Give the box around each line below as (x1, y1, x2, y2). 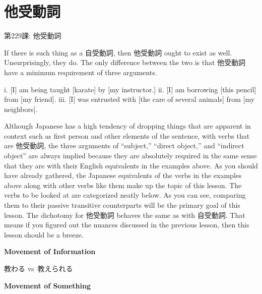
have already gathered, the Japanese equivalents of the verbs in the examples (4, 170, 242, 181)
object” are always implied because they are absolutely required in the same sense (4, 150, 257, 161)
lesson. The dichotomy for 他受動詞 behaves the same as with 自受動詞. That (4, 209, 245, 220)
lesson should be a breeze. (4, 229, 84, 240)
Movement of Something (4, 280, 91, 290)
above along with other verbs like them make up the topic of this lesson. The (4, 180, 242, 190)
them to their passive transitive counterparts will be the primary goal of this (4, 200, 240, 210)
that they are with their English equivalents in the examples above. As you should (4, 160, 258, 170)
